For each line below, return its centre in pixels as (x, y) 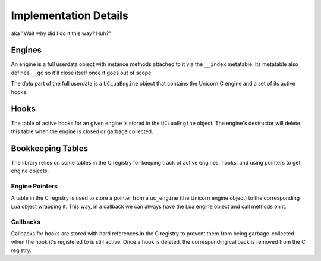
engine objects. (30, 171)
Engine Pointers (34, 186)
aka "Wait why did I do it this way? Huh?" (61, 33)
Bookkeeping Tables (50, 148)
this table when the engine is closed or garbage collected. (82, 131)
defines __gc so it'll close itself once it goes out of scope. (82, 73)
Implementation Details (70, 15)
